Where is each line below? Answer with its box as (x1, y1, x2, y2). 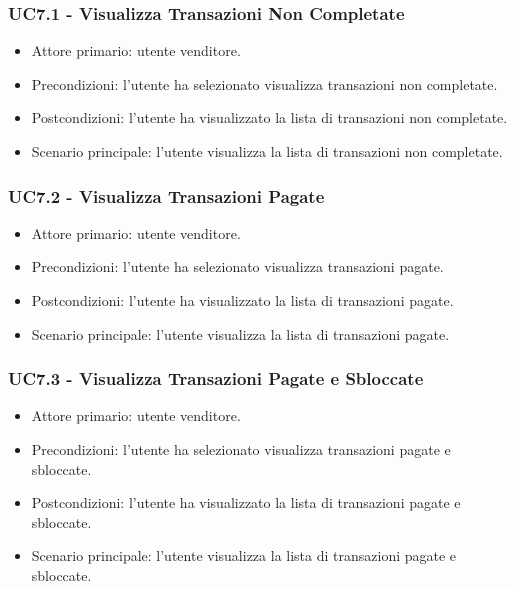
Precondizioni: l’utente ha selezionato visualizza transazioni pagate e (31, 439, 451, 459)
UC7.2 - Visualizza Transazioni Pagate (8, 183, 325, 208)
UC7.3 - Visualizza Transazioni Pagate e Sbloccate (8, 366, 424, 391)
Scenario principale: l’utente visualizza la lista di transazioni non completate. (31, 141, 503, 161)
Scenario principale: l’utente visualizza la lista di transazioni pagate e (31, 545, 457, 566)
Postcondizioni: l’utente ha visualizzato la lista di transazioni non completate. (31, 107, 508, 128)
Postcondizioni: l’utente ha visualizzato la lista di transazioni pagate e (31, 492, 461, 513)
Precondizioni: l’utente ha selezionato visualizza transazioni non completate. (31, 73, 498, 94)
